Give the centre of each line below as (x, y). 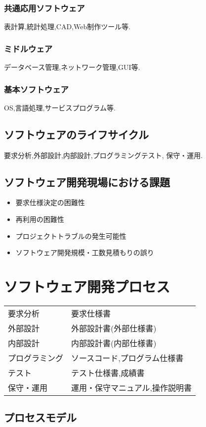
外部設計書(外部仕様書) (114, 328)
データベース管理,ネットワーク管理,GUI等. (72, 67)
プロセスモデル (40, 417)
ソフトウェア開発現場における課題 (87, 182)
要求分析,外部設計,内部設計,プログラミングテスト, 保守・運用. (103, 155)
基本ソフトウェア (36, 89)
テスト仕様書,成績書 (108, 373)
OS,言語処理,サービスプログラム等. (60, 107)
